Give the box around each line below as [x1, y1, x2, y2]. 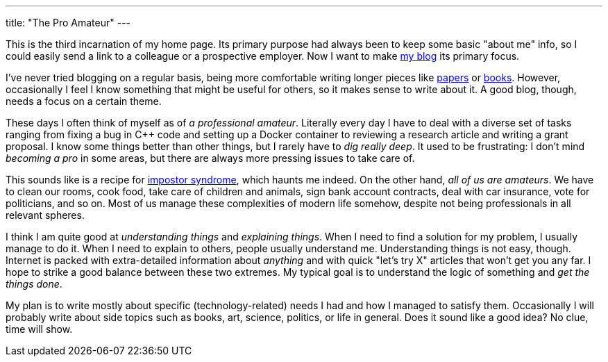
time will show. [6, 323, 73, 335]
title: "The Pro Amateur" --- [6, 17, 131, 28]
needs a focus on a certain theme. [6, 95, 162, 107]
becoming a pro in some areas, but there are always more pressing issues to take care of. [6, 152, 415, 164]
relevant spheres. [6, 209, 85, 221]
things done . [6, 278, 62, 290]
